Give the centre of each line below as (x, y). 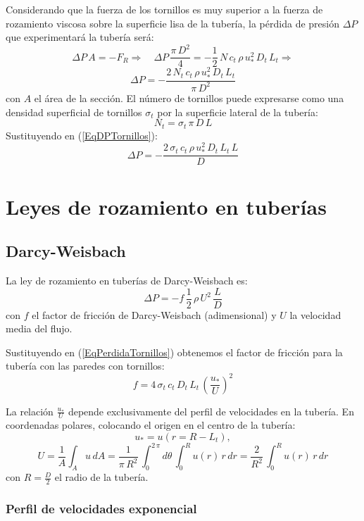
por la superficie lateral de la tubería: (238, 112)
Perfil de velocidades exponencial (101, 509)
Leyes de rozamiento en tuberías (166, 206)
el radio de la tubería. (101, 477)
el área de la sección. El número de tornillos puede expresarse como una (189, 98)
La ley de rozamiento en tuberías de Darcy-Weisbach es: (127, 281)
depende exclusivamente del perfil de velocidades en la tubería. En (211, 411)
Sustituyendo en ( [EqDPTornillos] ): (82, 135)
